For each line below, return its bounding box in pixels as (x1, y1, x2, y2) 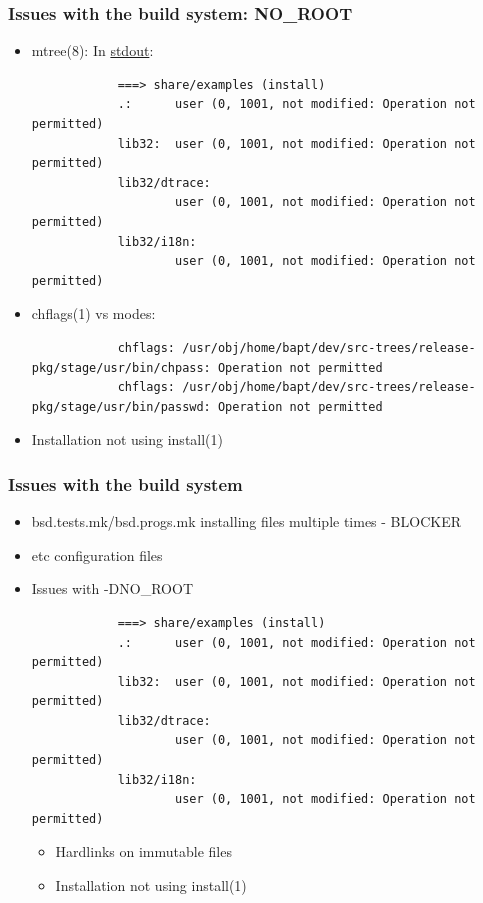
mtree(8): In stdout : (31, 40, 154, 61)
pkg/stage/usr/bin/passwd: (31, 399, 211, 414)
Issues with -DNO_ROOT (31, 578, 194, 599)
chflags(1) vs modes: (31, 303, 156, 324)
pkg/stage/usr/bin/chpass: (31, 360, 211, 375)
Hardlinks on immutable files (55, 841, 232, 862)
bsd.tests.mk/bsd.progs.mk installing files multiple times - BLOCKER (31, 511, 462, 532)
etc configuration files (31, 544, 163, 565)
